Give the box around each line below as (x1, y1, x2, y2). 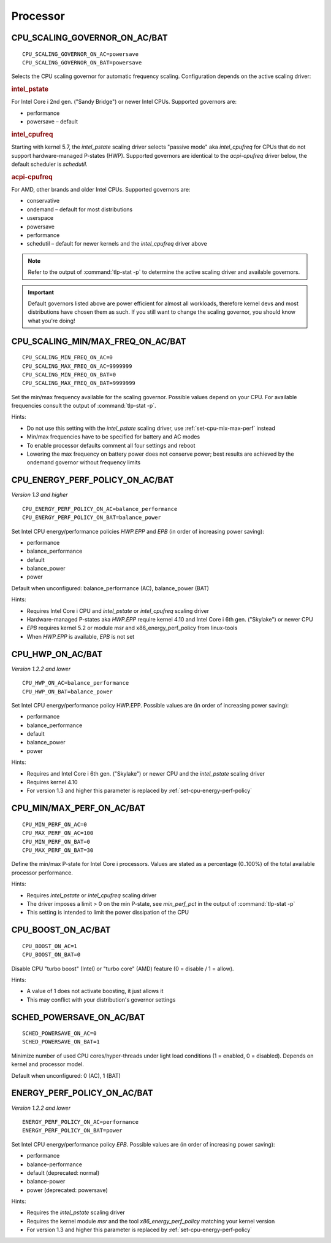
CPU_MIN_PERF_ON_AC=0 (22, 820, 87, 828)
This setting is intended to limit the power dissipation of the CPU (26, 909, 189, 916)
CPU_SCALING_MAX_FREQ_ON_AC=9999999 (22, 362, 132, 370)
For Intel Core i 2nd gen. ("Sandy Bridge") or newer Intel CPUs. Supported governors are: (11, 98, 237, 106)
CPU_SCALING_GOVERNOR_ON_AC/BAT (11, 33, 168, 43)
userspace (26, 214, 54, 222)
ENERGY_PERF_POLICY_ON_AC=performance (22, 1118, 139, 1125)
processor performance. (11, 869, 74, 876)
